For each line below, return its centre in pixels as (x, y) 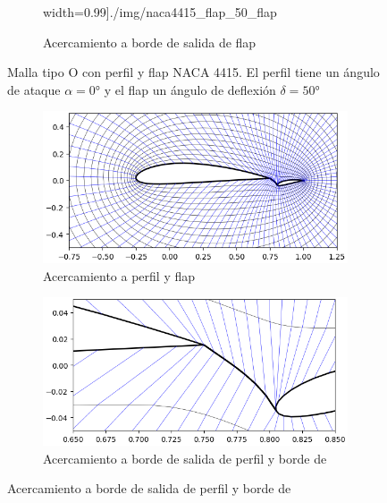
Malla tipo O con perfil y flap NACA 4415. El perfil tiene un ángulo (193, 72)
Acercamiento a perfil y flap (119, 275)
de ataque (34, 89)
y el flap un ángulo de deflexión (190, 89)
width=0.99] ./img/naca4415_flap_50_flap (160, 12)
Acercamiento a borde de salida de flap (150, 42)
